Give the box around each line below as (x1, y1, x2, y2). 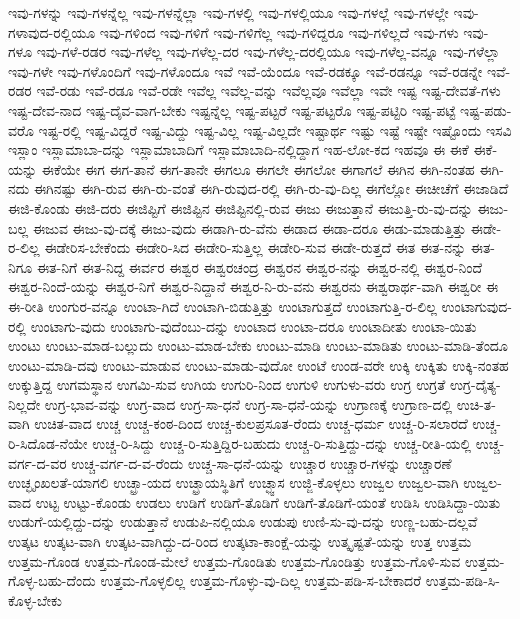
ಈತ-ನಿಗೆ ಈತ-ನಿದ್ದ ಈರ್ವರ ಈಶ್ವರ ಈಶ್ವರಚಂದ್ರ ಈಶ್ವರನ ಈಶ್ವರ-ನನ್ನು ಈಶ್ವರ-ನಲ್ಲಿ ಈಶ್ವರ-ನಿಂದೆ (36, 256, 483, 277)
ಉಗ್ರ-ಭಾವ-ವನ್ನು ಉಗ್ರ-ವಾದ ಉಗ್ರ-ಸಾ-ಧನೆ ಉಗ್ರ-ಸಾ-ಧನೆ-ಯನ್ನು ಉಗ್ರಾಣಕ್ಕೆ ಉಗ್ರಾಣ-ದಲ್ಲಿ (44, 393, 453, 414)
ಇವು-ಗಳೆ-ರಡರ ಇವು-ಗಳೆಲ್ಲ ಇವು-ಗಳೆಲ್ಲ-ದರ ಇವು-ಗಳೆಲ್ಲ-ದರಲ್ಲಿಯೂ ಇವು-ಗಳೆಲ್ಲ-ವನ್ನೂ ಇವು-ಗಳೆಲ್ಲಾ (36, 41, 500, 62)
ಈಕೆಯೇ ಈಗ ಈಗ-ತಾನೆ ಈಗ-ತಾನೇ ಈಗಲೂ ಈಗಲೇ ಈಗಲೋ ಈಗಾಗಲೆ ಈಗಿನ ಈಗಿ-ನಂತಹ (41, 158, 475, 179)
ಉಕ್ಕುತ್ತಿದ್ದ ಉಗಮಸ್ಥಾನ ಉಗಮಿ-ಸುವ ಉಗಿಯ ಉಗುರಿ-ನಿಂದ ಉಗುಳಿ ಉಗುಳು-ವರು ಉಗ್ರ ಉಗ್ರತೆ (8, 374, 446, 395)
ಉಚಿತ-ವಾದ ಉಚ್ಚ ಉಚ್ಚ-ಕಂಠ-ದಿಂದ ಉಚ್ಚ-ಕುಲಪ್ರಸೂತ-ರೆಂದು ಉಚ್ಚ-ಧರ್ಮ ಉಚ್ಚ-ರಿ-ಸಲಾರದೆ (34, 413, 468, 434)
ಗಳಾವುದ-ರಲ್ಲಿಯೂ (8, 21, 96, 42)
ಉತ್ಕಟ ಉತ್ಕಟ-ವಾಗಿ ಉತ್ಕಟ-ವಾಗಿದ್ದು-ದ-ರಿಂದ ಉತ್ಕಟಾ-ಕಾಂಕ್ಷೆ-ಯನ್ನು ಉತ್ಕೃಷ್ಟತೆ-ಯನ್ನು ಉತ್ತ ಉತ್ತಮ (8, 531, 472, 552)
